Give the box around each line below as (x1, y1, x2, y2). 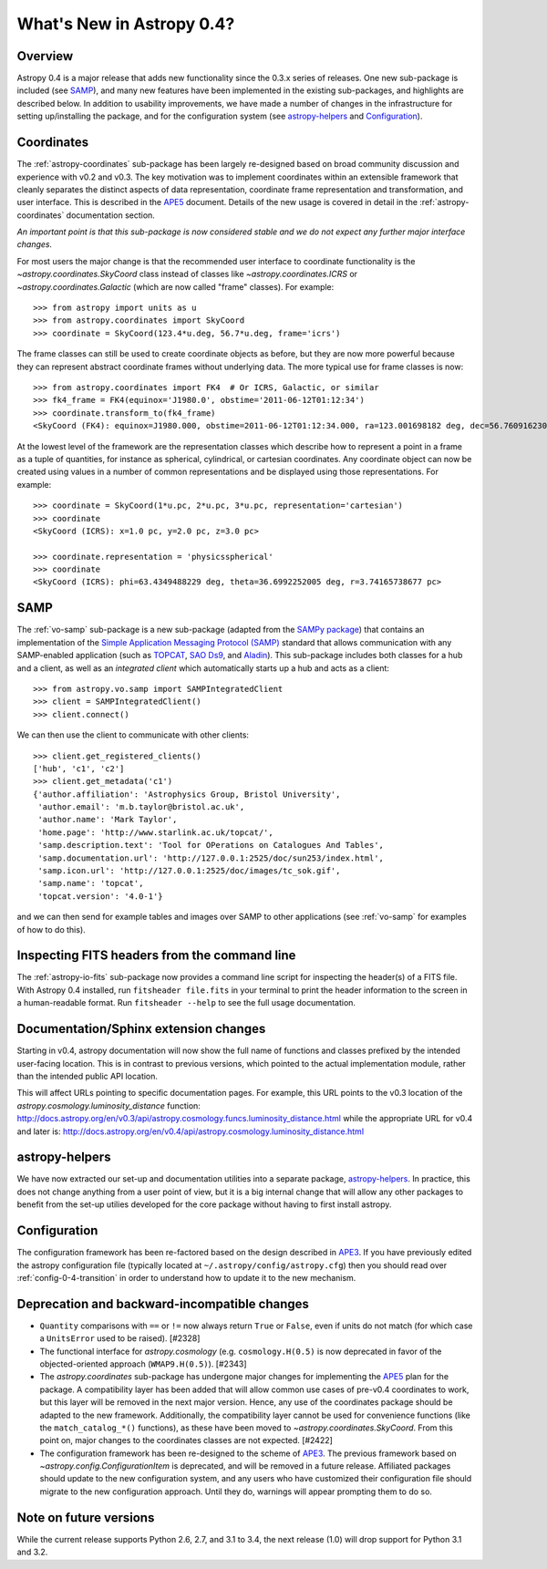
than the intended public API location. (16, 1070, 159, 1081)
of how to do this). (16, 924, 86, 934)
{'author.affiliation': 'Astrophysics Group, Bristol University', (33, 789, 341, 800)
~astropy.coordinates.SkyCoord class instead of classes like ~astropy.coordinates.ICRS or (16, 269, 358, 280)
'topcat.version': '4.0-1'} (37, 891, 163, 902)
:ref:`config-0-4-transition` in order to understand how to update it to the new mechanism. (16, 1272, 356, 1283)
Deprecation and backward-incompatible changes (16, 1295, 310, 1312)
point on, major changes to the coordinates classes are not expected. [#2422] (39, 1435, 333, 1446)
